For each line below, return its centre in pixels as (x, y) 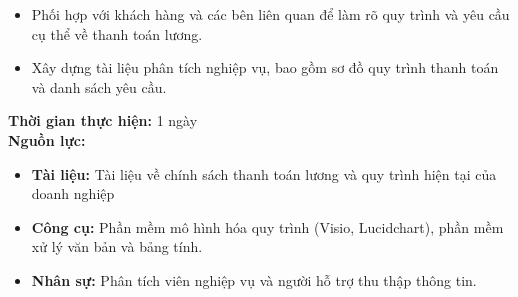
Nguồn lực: (47, 139)
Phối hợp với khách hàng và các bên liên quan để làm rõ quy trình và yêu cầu (270, 14)
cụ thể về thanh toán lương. (117, 33)
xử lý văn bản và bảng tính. (117, 246)
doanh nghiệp (73, 193)
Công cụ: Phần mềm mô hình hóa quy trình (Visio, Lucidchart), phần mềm (267, 226)
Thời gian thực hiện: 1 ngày (103, 120)
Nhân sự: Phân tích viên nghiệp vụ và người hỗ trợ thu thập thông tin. (254, 279)
